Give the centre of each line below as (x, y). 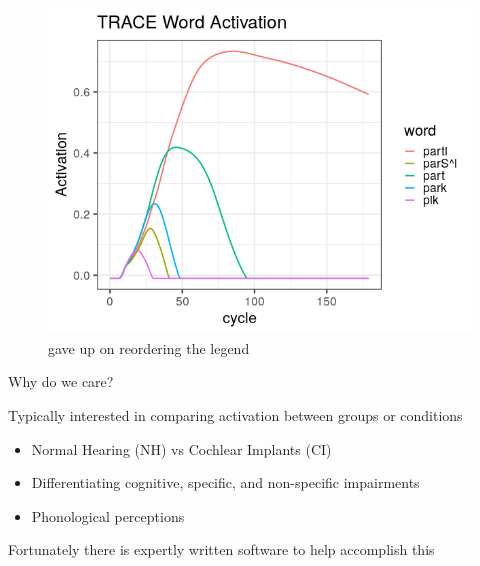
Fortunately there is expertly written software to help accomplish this (221, 549)
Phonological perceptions (108, 515)
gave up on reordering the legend (149, 347)
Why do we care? (61, 381)
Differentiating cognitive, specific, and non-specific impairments (225, 482)
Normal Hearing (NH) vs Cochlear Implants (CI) (181, 448)
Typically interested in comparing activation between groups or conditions (235, 414)
